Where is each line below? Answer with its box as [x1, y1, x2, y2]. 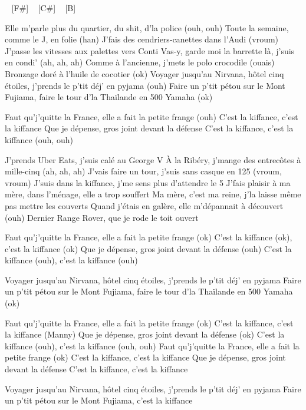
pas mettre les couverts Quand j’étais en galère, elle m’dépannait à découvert [5, 199, 284, 211]
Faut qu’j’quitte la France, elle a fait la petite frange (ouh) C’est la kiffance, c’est [5, 110, 298, 123]
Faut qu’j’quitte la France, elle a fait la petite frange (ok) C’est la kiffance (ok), [5, 231, 292, 243]
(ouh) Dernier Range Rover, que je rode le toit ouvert [5, 211, 199, 223]
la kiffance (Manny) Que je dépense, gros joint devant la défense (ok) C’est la [5, 328, 285, 340]
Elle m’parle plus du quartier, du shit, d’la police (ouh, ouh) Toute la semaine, [5, 21, 289, 34]
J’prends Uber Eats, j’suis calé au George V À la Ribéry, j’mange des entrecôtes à [5, 153, 301, 166]
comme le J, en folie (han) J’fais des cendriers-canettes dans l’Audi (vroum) [5, 33, 279, 45]
